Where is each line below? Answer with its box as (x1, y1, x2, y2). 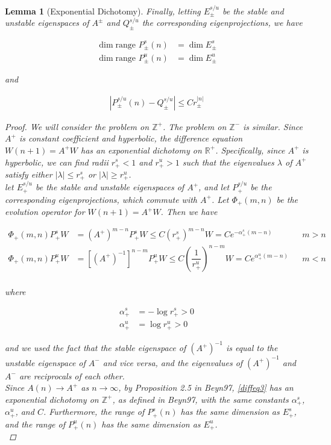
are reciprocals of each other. (19, 369, 125, 382)
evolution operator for (5, 205, 85, 218)
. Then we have (160, 205, 218, 218)
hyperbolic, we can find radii (5, 155, 109, 168)
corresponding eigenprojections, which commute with (5, 193, 197, 205)
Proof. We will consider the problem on (5, 120, 150, 132)
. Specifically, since (215, 143, 285, 156)
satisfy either (5, 168, 52, 180)
